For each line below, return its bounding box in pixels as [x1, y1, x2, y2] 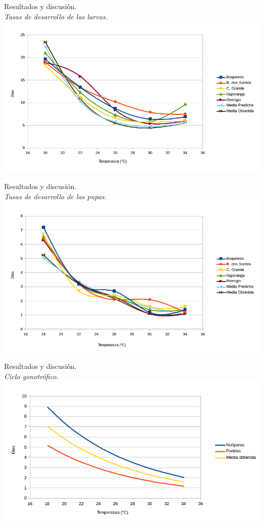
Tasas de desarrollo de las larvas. [4, 11, 108, 21]
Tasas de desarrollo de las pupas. [4, 191, 107, 201]
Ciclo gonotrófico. [4, 370, 59, 381]
